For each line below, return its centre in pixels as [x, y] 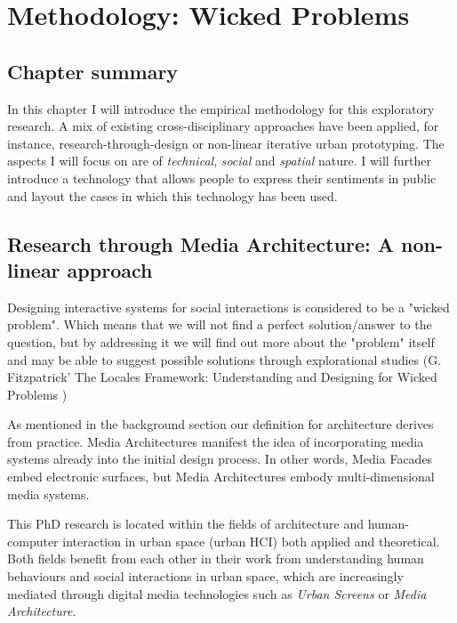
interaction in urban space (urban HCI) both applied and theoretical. [251, 541]
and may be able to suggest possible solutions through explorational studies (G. [224, 359]
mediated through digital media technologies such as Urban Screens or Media [217, 593]
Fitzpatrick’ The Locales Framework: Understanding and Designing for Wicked [222, 377]
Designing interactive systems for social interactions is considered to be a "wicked [228, 307]
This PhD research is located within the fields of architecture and [186, 524]
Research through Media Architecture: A [201, 243]
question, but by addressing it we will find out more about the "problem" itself [221, 341]
